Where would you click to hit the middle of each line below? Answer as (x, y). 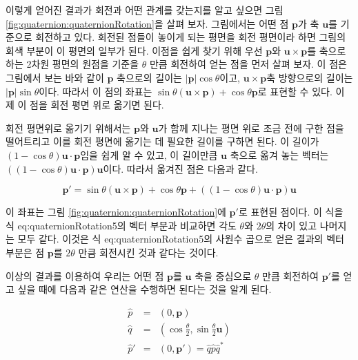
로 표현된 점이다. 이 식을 (291, 212)
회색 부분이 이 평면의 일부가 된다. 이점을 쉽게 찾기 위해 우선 (134, 50)
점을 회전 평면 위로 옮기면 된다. (97, 105)
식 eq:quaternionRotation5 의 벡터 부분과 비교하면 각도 (121, 225)
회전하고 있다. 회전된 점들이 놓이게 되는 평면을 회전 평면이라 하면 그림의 (191, 37)
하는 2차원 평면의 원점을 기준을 (72, 64)
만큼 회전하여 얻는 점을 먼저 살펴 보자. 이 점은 (248, 64)
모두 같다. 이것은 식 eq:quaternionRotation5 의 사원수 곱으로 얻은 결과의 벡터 (181, 239)
